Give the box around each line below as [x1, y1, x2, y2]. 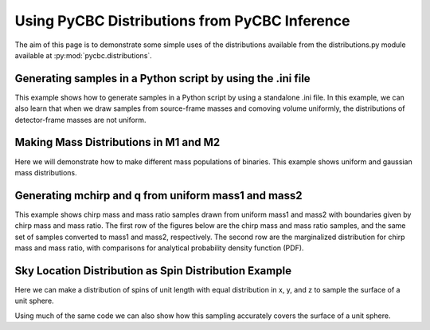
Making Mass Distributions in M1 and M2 [14, 136, 221, 149]
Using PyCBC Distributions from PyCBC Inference [14, 12, 350, 29]
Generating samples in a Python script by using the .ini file [14, 72, 311, 85]
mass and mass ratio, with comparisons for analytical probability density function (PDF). [14, 243, 304, 253]
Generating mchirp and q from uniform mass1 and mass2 [14, 188, 303, 202]
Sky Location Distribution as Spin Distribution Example [14, 264, 292, 277]
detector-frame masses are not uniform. [14, 115, 147, 124]
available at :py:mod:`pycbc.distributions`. [14, 50, 153, 60]
